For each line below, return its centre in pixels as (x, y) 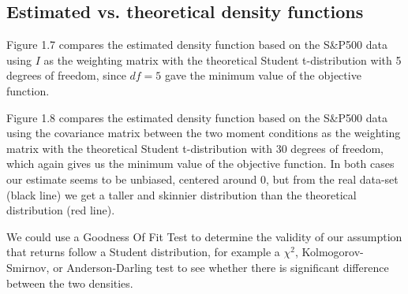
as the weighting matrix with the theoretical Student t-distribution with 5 (223, 60)
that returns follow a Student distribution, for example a (143, 252)
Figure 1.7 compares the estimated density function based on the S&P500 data (197, 45)
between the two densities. (70, 283)
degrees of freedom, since (66, 75)
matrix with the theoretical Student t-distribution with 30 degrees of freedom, (195, 148)
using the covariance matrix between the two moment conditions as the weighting (204, 133)
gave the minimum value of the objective (263, 75)
